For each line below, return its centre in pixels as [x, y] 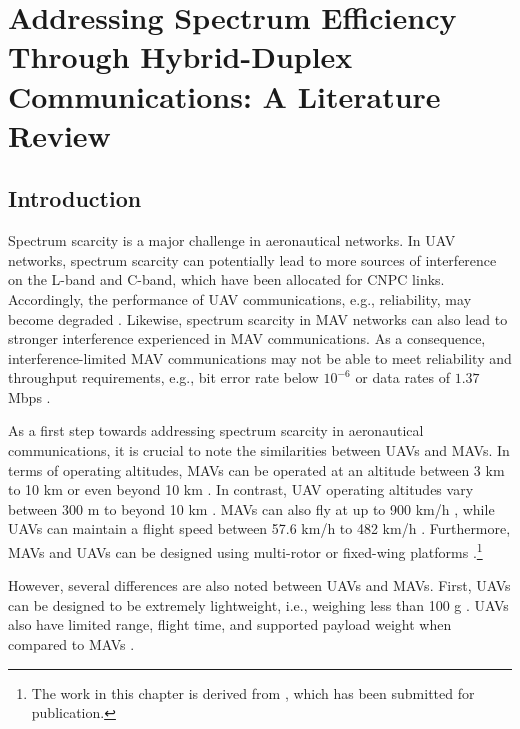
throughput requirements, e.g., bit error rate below [163, 377]
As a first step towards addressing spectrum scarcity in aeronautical [216, 430]
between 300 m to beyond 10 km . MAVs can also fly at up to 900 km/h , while [251, 508]
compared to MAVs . [71, 644]
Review [59, 134]
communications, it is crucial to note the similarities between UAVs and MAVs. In [259, 450]
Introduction [75, 198]
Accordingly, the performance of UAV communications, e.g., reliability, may [240, 298]
